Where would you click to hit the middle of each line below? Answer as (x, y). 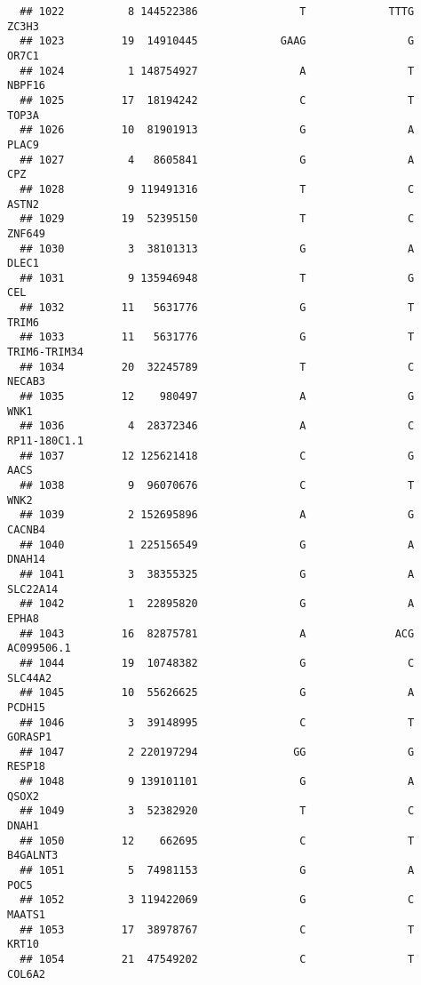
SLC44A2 (30, 678)
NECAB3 (26, 382)
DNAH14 (26, 560)
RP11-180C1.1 (45, 441)
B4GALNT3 (33, 856)
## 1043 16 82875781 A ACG (217, 633)
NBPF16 (26, 86)
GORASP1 (30, 737)
